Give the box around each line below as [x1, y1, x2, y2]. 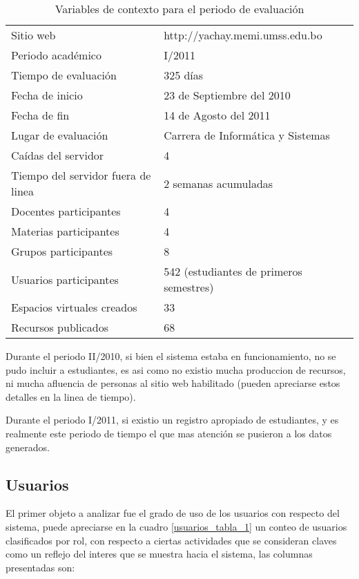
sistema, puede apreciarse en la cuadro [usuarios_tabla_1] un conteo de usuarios [6, 519, 347, 533]
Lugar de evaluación [11, 127, 108, 143]
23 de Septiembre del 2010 [164, 87, 291, 103]
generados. [6, 439, 50, 454]
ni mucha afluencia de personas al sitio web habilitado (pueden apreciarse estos [6, 376, 340, 390]
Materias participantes [11, 223, 119, 239]
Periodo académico [11, 47, 101, 63]
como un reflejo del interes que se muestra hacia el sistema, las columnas [6, 547, 313, 561]
